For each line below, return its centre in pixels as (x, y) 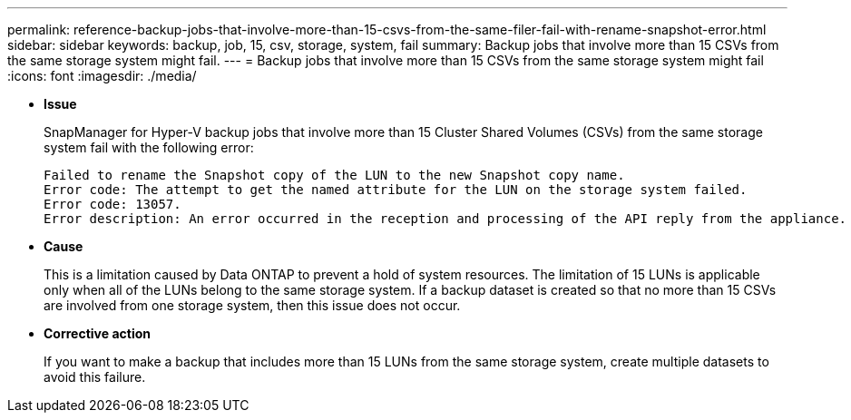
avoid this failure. (95, 377)
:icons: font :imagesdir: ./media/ (102, 76)
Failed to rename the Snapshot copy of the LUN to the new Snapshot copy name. (334, 175)
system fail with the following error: (149, 147)
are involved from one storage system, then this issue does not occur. (252, 305)
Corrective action (97, 333)
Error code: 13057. (112, 204)
